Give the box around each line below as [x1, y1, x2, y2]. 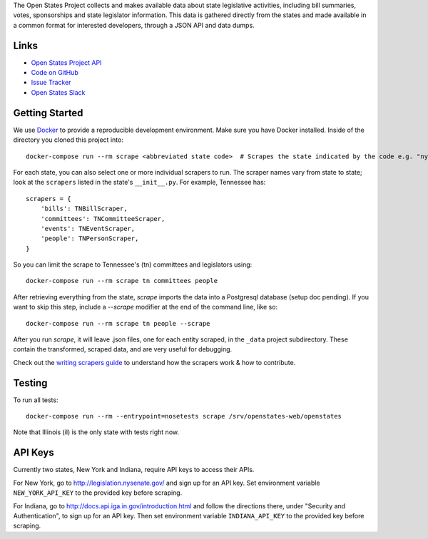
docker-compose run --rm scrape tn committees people [26, 277, 218, 285]
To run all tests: [13, 396, 58, 404]
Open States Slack [31, 88, 86, 96]
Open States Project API [31, 58, 102, 67]
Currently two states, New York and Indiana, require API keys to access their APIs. [13, 466, 255, 474]
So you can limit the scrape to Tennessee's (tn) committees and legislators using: [13, 260, 253, 269]
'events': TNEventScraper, [40, 225, 136, 232]
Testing [13, 376, 48, 389]
